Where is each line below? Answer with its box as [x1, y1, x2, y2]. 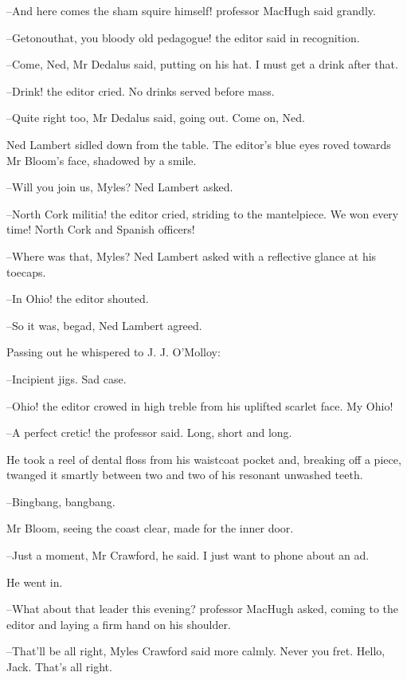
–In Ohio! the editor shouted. [6, 290, 149, 307]
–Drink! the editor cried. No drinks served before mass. [6, 82, 275, 99]
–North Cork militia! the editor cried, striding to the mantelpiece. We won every [6, 205, 399, 222]
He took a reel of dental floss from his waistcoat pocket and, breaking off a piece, [6, 450, 401, 467]
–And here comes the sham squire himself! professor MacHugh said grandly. [6, 2, 376, 18]
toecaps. [6, 263, 46, 280]
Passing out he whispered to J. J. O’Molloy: [6, 344, 221, 360]
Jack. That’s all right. [6, 658, 112, 675]
